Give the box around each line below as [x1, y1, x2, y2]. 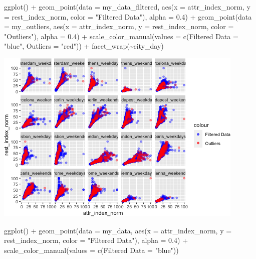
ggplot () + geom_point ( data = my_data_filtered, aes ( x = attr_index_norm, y [4, 2, 250, 12]
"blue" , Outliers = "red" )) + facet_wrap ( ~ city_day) [4, 41, 164, 51]
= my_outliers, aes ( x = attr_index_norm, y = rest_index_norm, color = [4, 21, 234, 32]
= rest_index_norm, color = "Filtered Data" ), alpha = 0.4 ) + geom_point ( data [4, 11, 252, 22]
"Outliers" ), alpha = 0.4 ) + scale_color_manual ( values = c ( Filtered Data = [4, 31, 238, 41]
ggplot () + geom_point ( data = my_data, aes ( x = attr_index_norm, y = [4, 225, 232, 235]
